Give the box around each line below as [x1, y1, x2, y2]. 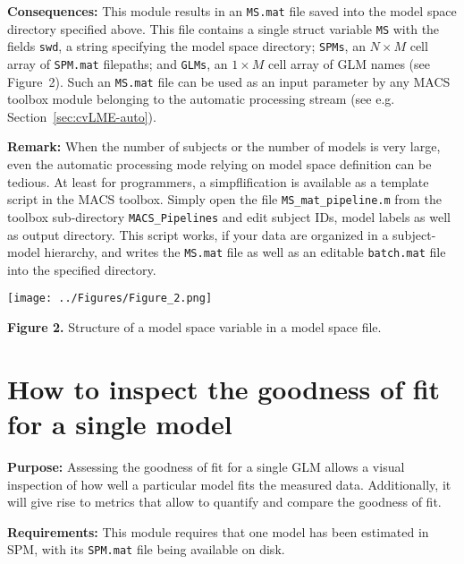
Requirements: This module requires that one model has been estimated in [7, 522, 429, 541]
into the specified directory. [7, 260, 156, 278]
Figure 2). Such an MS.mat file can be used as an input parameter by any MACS [7, 72, 451, 90]
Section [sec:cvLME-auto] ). [7, 107, 156, 125]
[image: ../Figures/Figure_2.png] [7, 292, 213, 305]
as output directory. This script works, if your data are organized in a [7, 225, 389, 244]
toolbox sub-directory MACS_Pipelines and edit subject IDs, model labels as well [7, 207, 451, 226]
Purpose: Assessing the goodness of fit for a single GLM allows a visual [7, 457, 405, 475]
